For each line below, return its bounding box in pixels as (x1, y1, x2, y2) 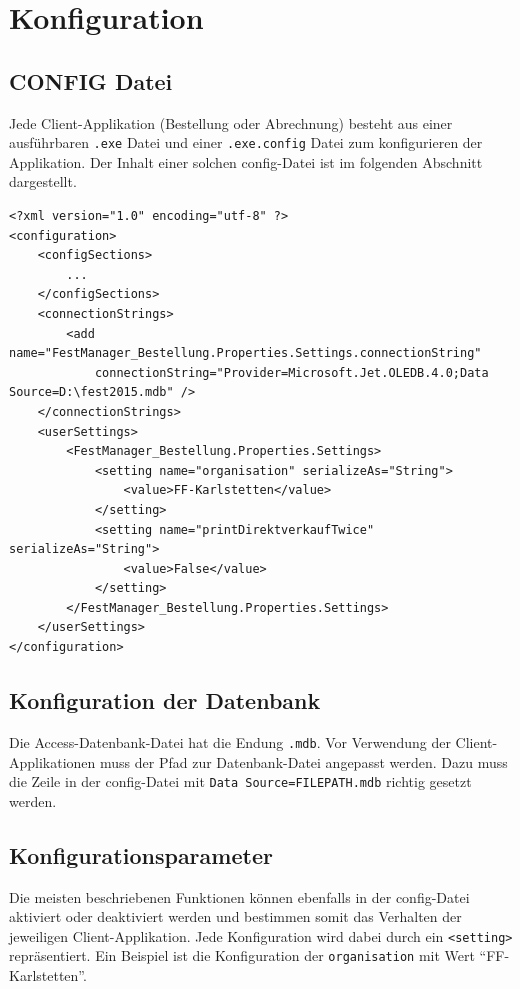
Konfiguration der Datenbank (9, 685, 321, 716)
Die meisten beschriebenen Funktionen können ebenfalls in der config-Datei (9, 886, 470, 907)
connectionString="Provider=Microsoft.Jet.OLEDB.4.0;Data (94, 365, 489, 380)
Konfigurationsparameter (9, 839, 273, 870)
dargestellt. (9, 171, 77, 192)
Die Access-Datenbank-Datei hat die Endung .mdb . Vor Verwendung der (9, 731, 451, 752)
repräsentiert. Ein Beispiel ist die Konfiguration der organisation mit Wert (9, 945, 475, 966)
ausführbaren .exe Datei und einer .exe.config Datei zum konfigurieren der (9, 132, 483, 153)
